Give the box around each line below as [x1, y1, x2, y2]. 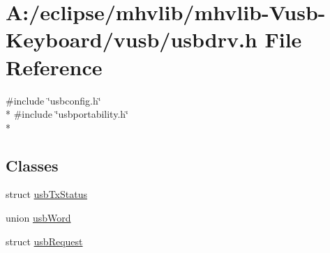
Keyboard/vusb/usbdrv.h [6, 25, 257, 54]
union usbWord [6, 210, 71, 225]
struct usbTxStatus [6, 187, 87, 201]
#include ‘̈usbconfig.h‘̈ [6, 93, 101, 107]
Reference [6, 52, 103, 81]
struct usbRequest [6, 233, 83, 248]
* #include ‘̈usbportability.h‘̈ [6, 107, 128, 121]
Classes [6, 154, 59, 176]
